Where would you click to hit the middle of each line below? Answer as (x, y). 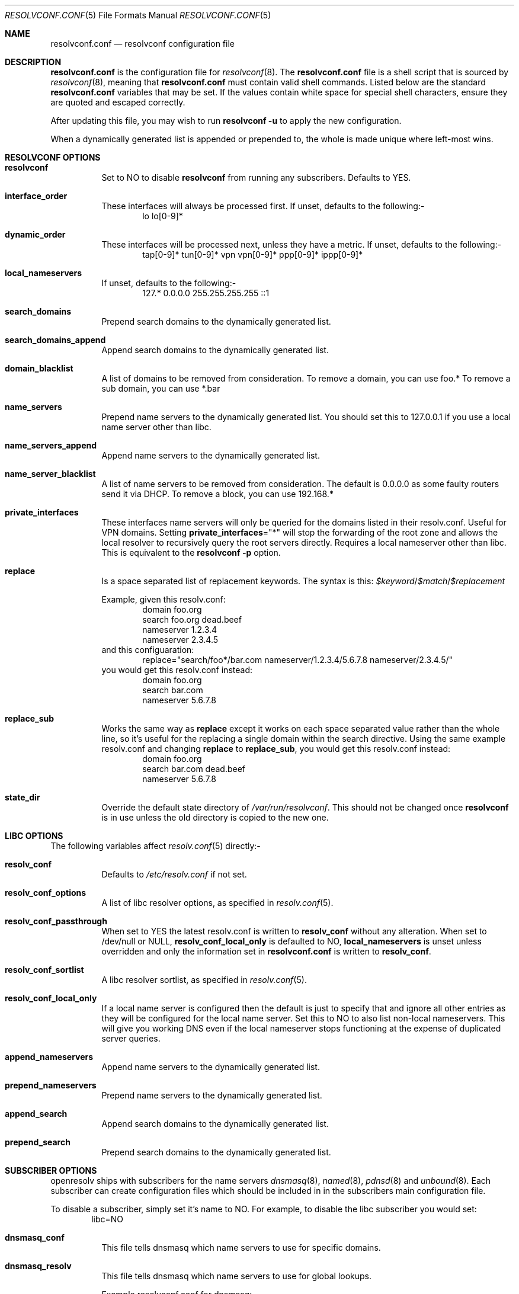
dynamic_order (35, 234)
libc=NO (108, 1219)
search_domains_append (55, 340)
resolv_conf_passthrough (56, 921)
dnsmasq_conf (35, 1237)
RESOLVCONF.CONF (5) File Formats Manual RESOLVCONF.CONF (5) (138, 15)
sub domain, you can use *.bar (161, 388)
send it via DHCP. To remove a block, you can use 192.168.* (217, 494)
